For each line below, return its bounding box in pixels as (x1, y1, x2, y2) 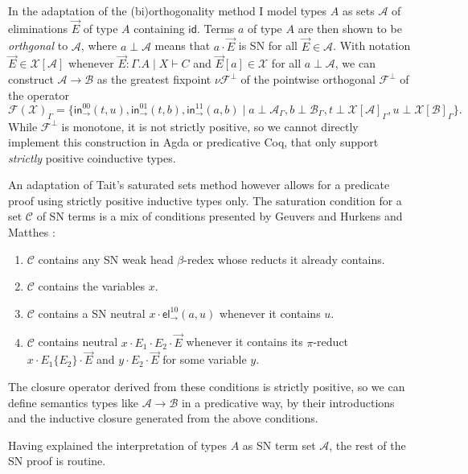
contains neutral (38, 333, 118, 350)
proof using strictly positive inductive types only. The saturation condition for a (8, 192, 402, 208)
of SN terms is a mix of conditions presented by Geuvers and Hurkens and (36, 208, 403, 225)
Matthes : (8, 224, 55, 241)
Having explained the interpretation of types (8, 436, 228, 453)
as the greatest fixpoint (96, 71, 211, 88)
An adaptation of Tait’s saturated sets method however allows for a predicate (8, 176, 390, 193)
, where (80, 37, 117, 54)
